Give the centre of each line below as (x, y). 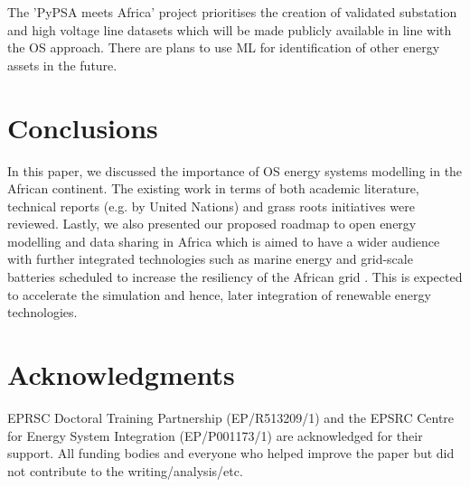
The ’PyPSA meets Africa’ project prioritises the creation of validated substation (232, 12)
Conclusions (83, 127)
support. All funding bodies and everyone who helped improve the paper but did (231, 453)
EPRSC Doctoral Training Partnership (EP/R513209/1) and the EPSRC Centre (231, 417)
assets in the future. (62, 65)
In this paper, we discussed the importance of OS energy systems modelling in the (235, 170)
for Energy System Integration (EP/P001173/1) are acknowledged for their (215, 435)
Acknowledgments (121, 375)
